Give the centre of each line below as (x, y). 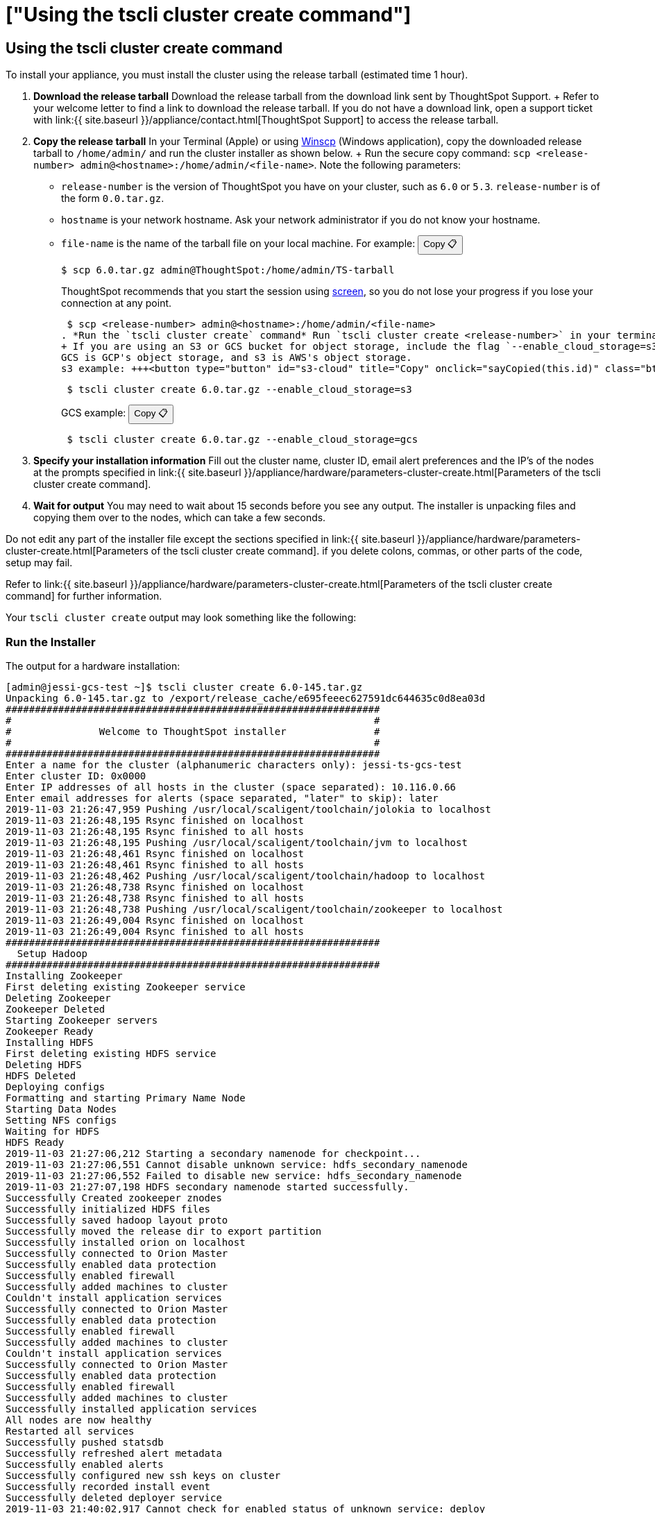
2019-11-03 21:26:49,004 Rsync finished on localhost (155, 920)
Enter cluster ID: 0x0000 (76, 776)
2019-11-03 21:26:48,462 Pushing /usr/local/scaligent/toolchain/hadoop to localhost (246, 876)
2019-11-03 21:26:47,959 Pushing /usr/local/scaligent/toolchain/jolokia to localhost (248, 809)
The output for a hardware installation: (93, 666)
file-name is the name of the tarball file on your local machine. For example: (238, 244)
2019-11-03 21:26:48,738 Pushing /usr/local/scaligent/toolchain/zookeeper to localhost (254, 909)
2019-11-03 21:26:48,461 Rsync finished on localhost (155, 853)
